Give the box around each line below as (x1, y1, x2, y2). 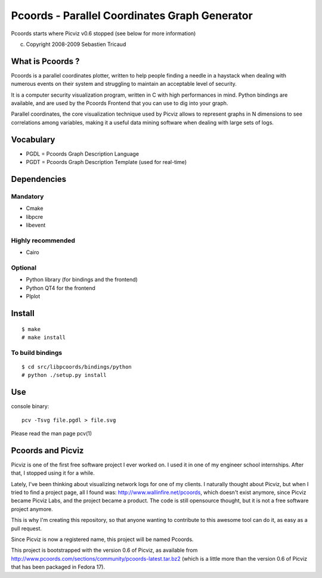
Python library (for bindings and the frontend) (26, 276, 138, 283)
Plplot (26, 293, 41, 300)
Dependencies (11, 174, 67, 184)
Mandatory (11, 192, 44, 200)
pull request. (11, 525, 42, 532)
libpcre (26, 213, 44, 220)
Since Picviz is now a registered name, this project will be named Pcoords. (11, 536, 194, 543)
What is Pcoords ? (11, 56, 80, 66)
